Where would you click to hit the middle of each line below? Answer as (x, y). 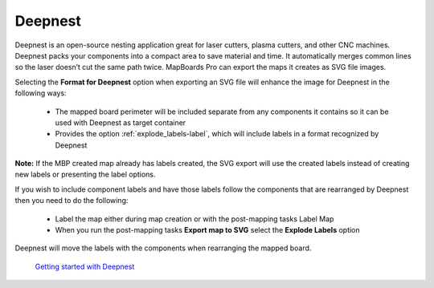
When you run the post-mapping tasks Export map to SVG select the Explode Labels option (208, 230)
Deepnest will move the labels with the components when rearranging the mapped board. (163, 248)
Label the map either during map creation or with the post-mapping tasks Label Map (194, 219)
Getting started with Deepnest (85, 266)
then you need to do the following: (72, 201)
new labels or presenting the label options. (85, 174)
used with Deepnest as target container (121, 122)
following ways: (41, 93)
